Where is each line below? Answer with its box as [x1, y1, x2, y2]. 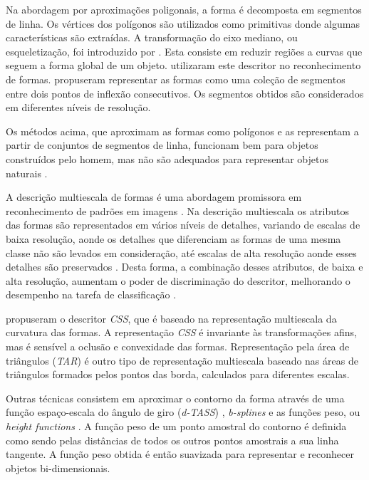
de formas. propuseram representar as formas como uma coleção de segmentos [6, 71, 345, 86]
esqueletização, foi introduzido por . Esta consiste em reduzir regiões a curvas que [6, 43, 363, 58]
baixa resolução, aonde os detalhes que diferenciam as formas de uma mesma [6, 231, 341, 246]
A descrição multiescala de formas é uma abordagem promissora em [6, 189, 302, 204]
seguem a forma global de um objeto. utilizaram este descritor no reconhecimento [6, 58, 361, 73]
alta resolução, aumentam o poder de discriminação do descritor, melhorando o [6, 273, 350, 288]
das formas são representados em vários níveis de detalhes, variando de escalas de [6, 217, 360, 232]
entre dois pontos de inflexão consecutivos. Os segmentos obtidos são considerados [6, 85, 364, 100]
